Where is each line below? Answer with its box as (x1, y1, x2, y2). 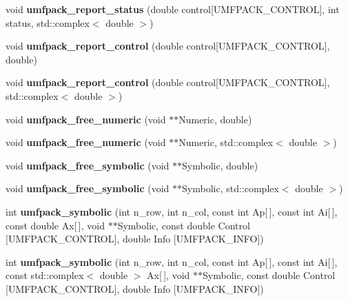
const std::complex (6, 268, 84, 282)
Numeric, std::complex (178, 135, 274, 149)
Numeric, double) (178, 112, 252, 126)
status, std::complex (6, 15, 90, 30)
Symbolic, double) (182, 158, 258, 172)
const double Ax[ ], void (6, 218, 105, 232)
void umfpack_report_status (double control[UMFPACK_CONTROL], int (6, 2, 340, 16)
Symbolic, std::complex (182, 181, 279, 196)
